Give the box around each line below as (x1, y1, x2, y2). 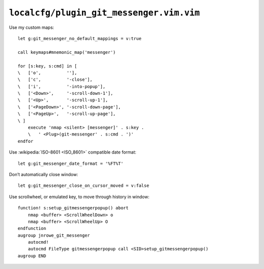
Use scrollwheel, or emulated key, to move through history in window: (9, 194, 150, 200)
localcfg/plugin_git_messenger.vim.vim (9, 7, 200, 18)
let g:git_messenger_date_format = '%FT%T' (18, 160, 124, 166)
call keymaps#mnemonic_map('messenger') (18, 49, 116, 55)
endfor (18, 138, 34, 144)
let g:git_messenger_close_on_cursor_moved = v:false (18, 183, 149, 188)
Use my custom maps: (9, 24, 54, 30)
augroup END (18, 253, 46, 259)
